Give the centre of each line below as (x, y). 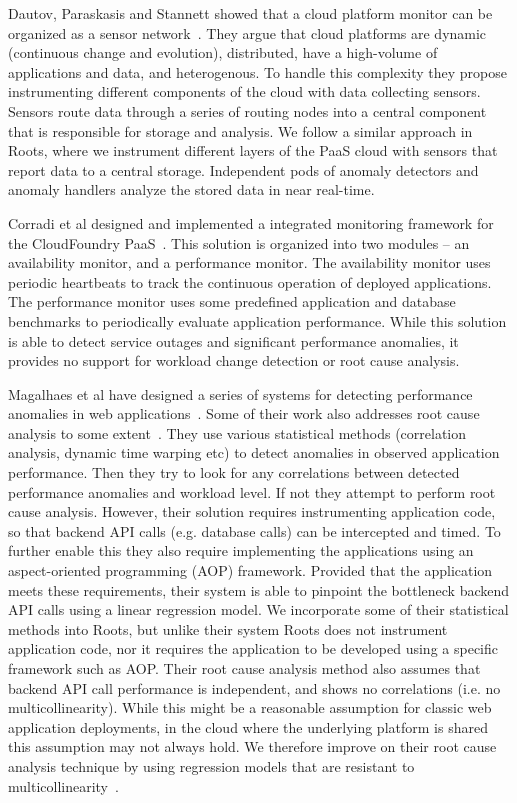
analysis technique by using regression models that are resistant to (211, 765)
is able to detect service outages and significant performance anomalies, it (233, 340)
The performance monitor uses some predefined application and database (232, 301)
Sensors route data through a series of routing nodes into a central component (247, 110)
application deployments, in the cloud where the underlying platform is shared (248, 726)
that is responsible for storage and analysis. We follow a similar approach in (240, 130)
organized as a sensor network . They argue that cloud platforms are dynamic (247, 32)
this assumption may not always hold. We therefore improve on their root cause (252, 746)
